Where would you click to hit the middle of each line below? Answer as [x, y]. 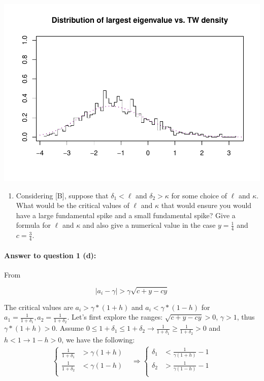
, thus [246, 317]
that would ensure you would [206, 205]
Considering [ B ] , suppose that [62, 195]
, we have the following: [98, 339]
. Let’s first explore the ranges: [115, 317]
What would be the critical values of [73, 205]
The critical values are [39, 307]
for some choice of [199, 195]
